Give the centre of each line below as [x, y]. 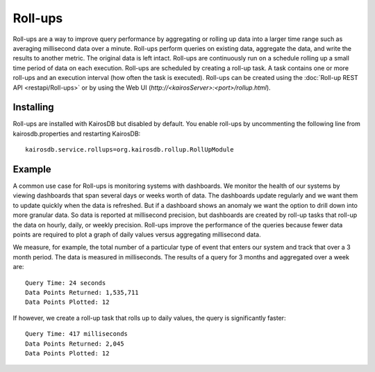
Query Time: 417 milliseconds [77, 334]
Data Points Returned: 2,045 [75, 343]
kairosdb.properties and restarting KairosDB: [77, 134]
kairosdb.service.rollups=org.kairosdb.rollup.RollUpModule [130, 150]
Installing [34, 107]
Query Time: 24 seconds [66, 283]
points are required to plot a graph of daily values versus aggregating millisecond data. [137, 235]
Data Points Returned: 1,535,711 [82, 292]
